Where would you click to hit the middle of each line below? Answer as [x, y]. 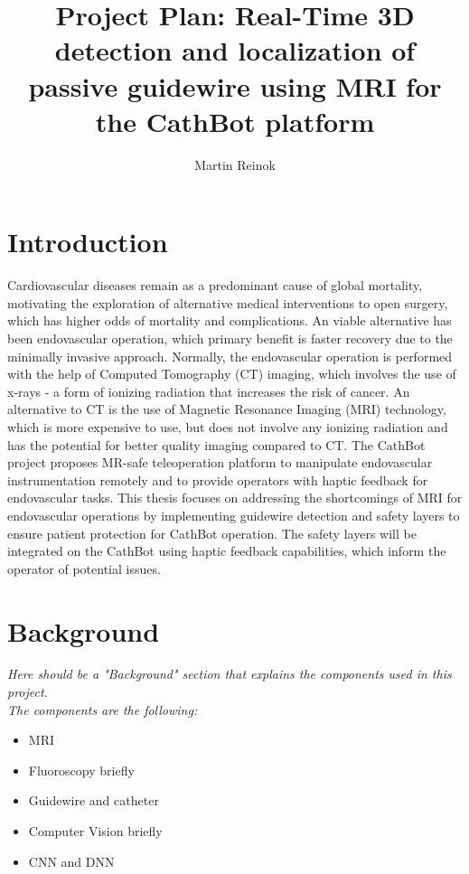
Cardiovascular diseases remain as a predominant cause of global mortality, [215, 285]
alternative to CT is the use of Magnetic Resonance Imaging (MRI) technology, [227, 409]
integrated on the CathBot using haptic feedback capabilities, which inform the [227, 551]
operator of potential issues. [84, 568]
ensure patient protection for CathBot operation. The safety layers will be [212, 533]
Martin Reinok [235, 164]
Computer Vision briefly [95, 831]
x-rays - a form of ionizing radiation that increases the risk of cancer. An [209, 391]
